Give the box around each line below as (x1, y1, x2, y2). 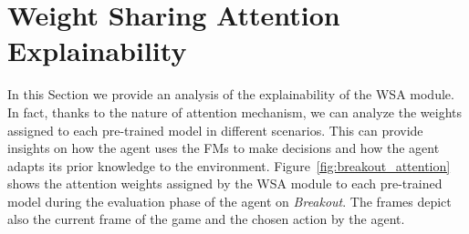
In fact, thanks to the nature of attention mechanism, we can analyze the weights (7, 102, 463, 121)
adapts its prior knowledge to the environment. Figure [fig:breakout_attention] (7, 156, 451, 175)
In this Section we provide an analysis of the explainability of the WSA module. (7, 85, 454, 104)
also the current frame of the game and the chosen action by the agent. (7, 209, 405, 229)
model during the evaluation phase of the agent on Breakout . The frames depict (7, 191, 452, 210)
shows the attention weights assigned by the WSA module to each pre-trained (7, 174, 443, 193)
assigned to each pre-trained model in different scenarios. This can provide (7, 120, 423, 139)
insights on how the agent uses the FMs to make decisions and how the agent (7, 138, 440, 158)
